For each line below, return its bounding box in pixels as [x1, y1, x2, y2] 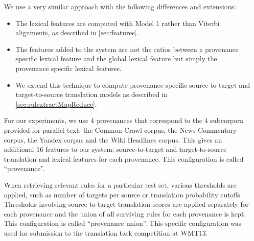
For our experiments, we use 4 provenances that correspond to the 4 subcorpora [4, 115, 244, 125]
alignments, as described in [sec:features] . [15, 27, 139, 38]
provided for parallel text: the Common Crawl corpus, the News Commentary [4, 124, 237, 135]
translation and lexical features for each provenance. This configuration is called [4, 153, 244, 164]
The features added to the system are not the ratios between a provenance [15, 44, 239, 54]
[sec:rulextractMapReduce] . [15, 98, 97, 109]
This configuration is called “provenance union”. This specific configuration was [4, 218, 242, 228]
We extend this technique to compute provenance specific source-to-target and [15, 79, 250, 90]
